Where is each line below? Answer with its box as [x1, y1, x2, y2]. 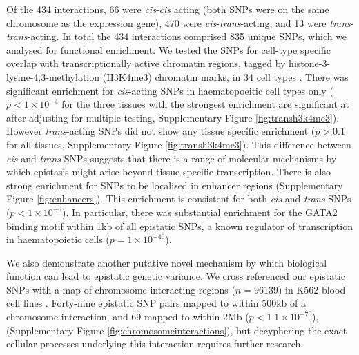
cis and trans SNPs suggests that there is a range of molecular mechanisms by [6, 151, 337, 165]
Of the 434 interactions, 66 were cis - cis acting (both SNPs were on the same [6, 2, 329, 16]
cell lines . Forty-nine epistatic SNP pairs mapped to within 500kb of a [6, 296, 306, 310]
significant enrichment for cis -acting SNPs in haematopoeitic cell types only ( [6, 83, 333, 97]
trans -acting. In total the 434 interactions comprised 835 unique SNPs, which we [6, 29, 347, 44]
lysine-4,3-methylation [6, 69, 100, 84]
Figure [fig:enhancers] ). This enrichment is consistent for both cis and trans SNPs [6, 191, 351, 206]
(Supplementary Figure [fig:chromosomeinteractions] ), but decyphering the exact [6, 323, 347, 337]
